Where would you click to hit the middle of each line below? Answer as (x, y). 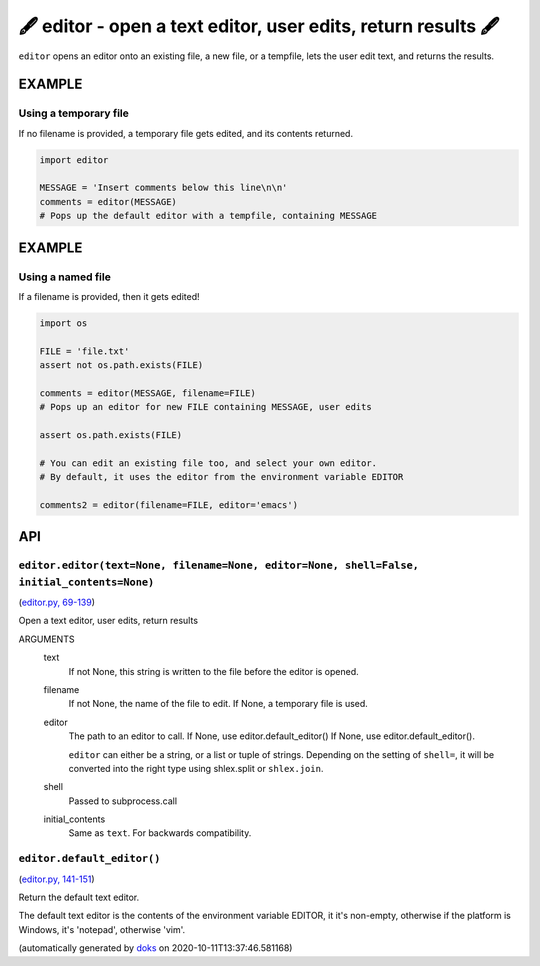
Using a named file (65, 277)
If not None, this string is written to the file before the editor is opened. (213, 671)
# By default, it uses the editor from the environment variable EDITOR (221, 477)
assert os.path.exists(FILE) (111, 435)
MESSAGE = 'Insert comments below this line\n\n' (163, 188)
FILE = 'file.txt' (84, 351)
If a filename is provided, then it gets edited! (109, 296)
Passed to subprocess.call (123, 801)
